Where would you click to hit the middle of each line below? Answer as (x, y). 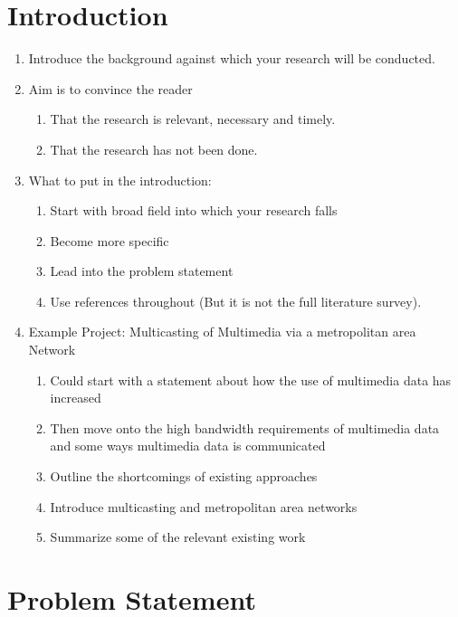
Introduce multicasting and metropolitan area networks (204, 506)
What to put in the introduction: (120, 180)
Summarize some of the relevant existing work (178, 537)
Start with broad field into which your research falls (194, 210)
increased (76, 398)
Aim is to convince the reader (110, 88)
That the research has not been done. (154, 149)
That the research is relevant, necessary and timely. (193, 119)
